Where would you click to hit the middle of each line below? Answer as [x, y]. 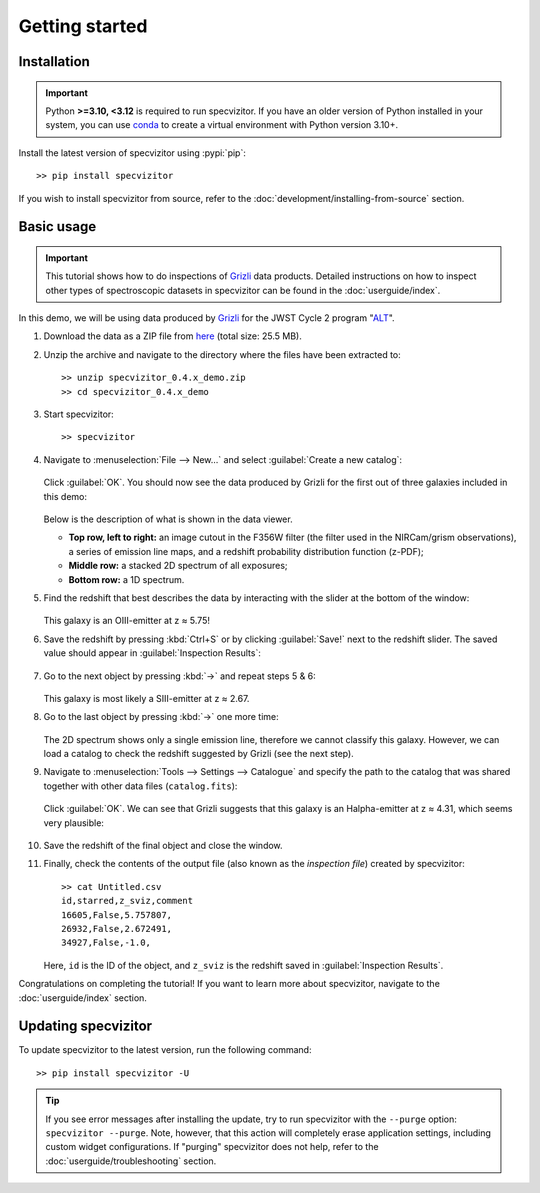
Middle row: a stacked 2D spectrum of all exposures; [178, 566]
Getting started [83, 26]
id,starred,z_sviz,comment [127, 901]
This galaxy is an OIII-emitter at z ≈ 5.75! [126, 621]
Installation [54, 61]
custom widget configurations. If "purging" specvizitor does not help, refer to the [212, 1147]
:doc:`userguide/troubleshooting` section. [131, 1161]
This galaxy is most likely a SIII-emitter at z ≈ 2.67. [146, 698]
